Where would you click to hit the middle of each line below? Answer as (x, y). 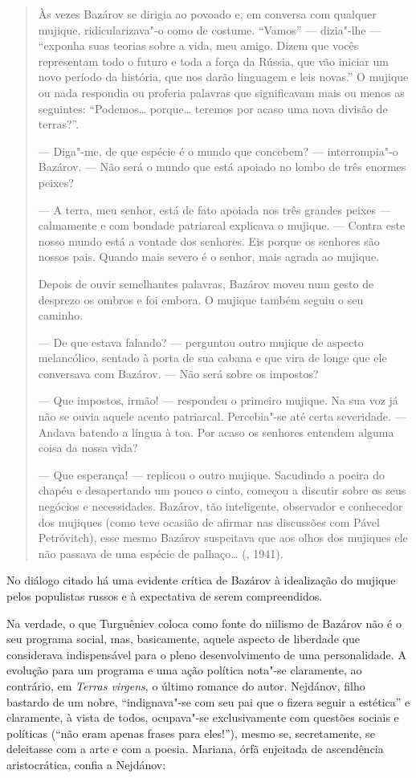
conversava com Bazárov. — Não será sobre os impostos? (178, 373)
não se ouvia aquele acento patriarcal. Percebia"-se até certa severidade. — (222, 416)
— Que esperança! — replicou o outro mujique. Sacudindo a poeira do (211, 474)
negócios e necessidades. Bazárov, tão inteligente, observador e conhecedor (220, 506)
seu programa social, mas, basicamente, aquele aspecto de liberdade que (183, 639)
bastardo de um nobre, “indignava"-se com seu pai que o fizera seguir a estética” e (208, 701)
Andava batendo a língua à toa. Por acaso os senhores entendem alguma (216, 432)
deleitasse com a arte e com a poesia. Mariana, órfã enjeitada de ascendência (195, 749)
